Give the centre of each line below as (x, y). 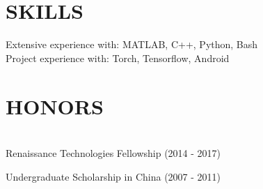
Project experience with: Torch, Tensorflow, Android (118, 58)
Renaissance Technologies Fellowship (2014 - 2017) (113, 153)
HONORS (55, 106)
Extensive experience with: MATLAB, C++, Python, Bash (132, 44)
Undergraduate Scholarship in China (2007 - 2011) (113, 176)
